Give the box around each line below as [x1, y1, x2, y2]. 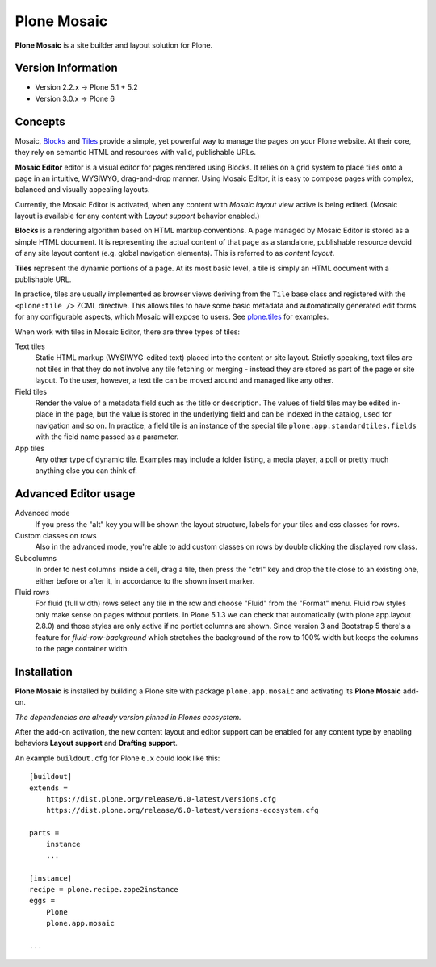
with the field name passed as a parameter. [35, 432, 179, 442]
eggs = [29, 896, 56, 906]
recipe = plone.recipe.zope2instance [29, 885, 179, 894]
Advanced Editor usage [15, 487, 136, 500]
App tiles [15, 443, 44, 453]
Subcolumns [15, 553, 57, 563]
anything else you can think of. [35, 466, 137, 475]
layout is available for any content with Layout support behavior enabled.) [15, 211, 260, 221]
